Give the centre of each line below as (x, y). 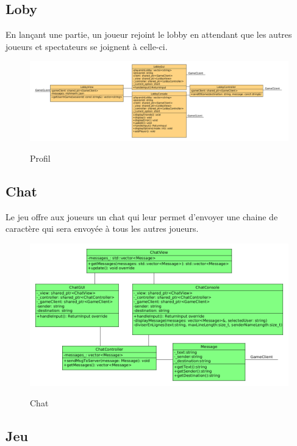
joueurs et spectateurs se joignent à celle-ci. (87, 46)
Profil (40, 158)
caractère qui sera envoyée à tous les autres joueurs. (102, 228)
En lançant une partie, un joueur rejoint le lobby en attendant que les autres (149, 34)
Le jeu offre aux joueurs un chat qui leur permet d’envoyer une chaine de (142, 216)
